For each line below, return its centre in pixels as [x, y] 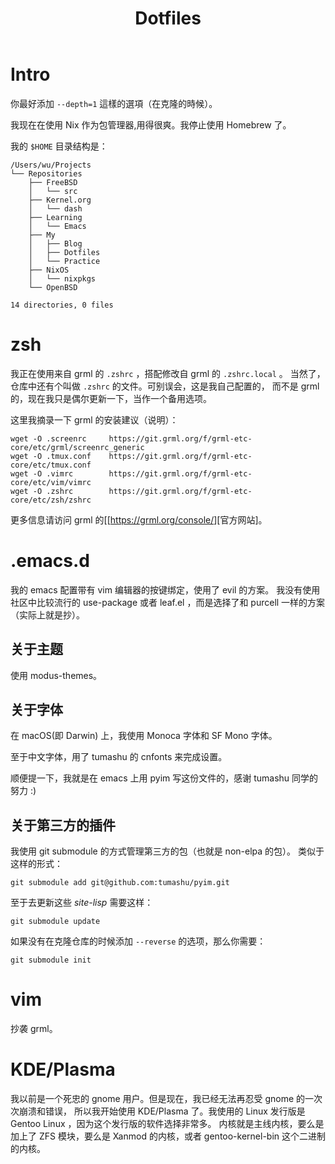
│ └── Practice [64, 261]
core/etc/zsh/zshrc [51, 500]
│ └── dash [55, 208]
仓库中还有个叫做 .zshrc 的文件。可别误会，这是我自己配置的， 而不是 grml [165, 386]
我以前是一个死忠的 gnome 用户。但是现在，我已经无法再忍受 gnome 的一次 [166, 1099]
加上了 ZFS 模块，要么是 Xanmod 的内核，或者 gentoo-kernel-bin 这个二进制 [168, 1136]
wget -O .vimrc [42, 473]
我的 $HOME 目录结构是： [59, 146]
